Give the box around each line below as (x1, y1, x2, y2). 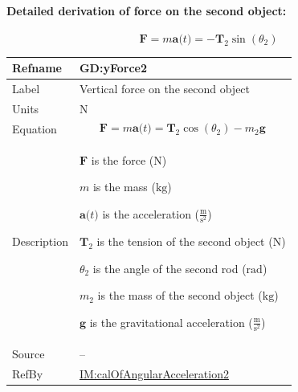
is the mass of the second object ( (97, 287, 263, 304)
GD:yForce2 (79, 59, 147, 76)
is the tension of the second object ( (96, 233, 273, 249)
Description (12, 233, 68, 249)
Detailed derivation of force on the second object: (6, 2, 287, 18)
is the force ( (91, 151, 154, 168)
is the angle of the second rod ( (92, 259, 247, 276)
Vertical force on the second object (79, 80, 251, 97)
